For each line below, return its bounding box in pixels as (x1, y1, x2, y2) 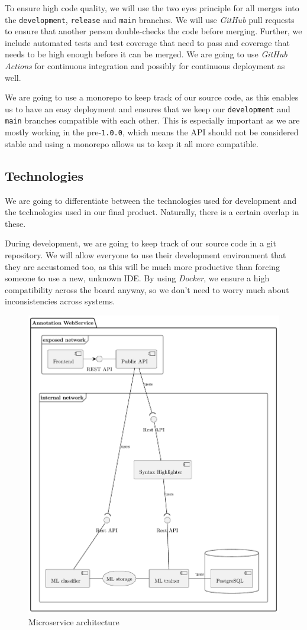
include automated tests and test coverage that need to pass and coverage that (5, 36, 290, 48)
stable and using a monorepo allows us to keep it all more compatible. (5, 137, 258, 150)
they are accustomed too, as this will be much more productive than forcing (5, 260, 280, 272)
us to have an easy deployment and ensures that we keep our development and (5, 102, 290, 115)
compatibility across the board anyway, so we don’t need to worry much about (5, 283, 289, 295)
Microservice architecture (28, 615, 119, 628)
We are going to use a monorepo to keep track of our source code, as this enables (5, 91, 299, 103)
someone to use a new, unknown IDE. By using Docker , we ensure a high (5, 272, 270, 284)
